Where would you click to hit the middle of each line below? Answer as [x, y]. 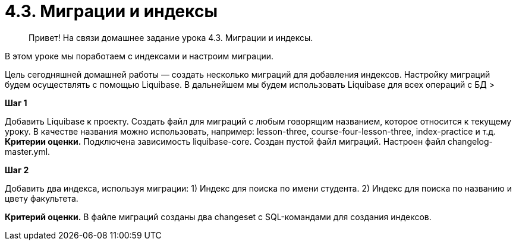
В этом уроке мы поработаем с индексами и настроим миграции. [139, 56]
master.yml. [28, 151]
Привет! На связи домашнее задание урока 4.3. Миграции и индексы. [171, 37]
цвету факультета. [42, 198]
